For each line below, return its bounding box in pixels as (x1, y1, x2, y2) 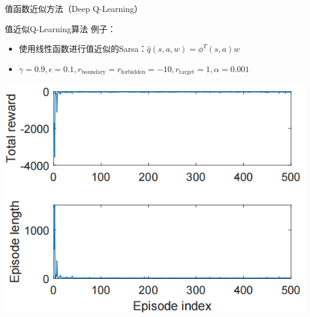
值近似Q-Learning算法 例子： (5, 22, 116, 35)
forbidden (121, 69, 145, 76)
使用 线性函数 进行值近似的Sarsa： (18, 42, 147, 55)
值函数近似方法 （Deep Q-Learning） (5, 2, 143, 14)
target (179, 69, 195, 76)
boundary (81, 69, 106, 76)
